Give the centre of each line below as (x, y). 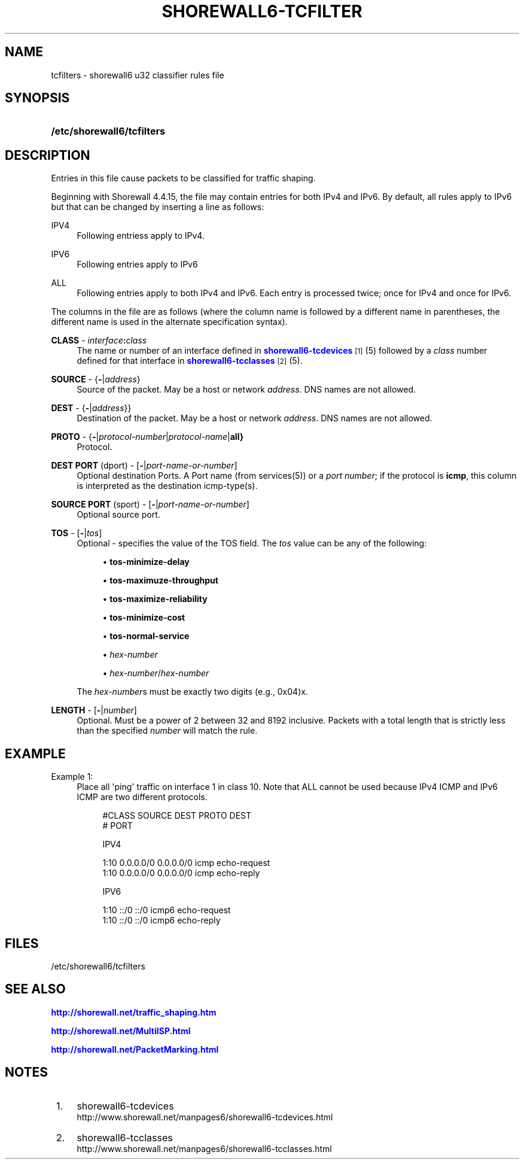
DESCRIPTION (48, 155)
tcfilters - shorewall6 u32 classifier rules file (138, 75)
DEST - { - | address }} (91, 408)
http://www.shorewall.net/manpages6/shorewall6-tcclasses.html (204, 1148)
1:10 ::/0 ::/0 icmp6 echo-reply (162, 920)
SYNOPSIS (37, 98)
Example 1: (72, 777)
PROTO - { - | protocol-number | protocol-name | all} (147, 437)
